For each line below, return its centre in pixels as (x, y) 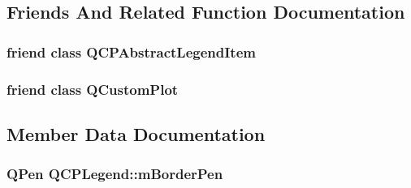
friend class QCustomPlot (93, 89)
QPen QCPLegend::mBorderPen (115, 174)
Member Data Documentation (136, 133)
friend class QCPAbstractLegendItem (131, 51)
